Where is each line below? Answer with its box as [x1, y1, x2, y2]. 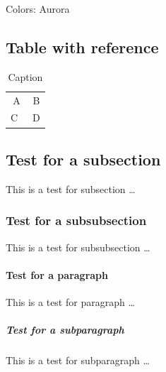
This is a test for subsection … [6, 181, 136, 196]
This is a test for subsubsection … [6, 239, 150, 254]
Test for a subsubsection [6, 212, 147, 229]
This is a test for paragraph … [6, 294, 135, 309]
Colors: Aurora [6, 1, 70, 16]
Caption [8, 69, 43, 84]
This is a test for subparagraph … [6, 353, 150, 368]
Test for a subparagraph [6, 322, 124, 337]
